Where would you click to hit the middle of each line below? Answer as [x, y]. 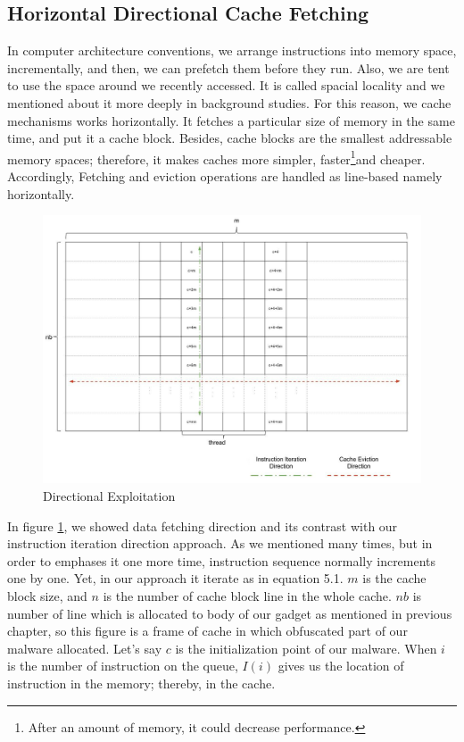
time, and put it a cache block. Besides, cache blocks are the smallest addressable [230, 138]
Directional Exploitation [109, 495]
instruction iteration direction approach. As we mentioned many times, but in [220, 543]
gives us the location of [341, 666]
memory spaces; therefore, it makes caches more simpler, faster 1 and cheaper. [216, 157]
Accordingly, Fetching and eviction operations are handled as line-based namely [225, 176]
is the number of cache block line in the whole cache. [247, 595]
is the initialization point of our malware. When [306, 648]
